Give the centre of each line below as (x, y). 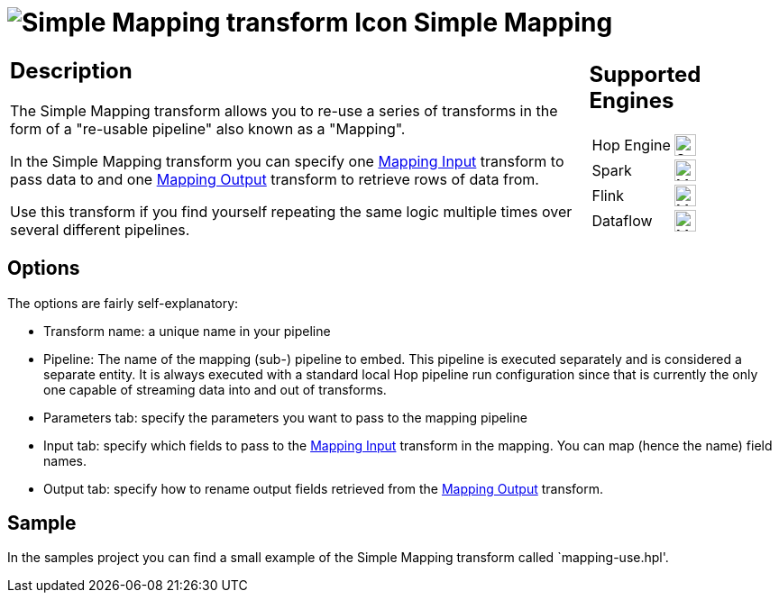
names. (65, 460)
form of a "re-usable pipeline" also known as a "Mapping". (208, 128)
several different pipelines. (100, 229)
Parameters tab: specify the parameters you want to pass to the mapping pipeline (285, 417)
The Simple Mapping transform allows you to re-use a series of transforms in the (284, 110)
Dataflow (622, 221)
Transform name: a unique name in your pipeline (187, 331)
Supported (645, 75)
